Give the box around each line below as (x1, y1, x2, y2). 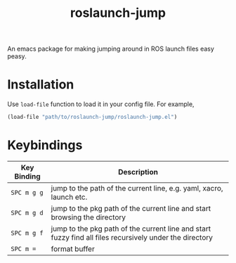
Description (118, 167, 158, 177)
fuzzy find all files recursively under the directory (51, 232, 213, 242)
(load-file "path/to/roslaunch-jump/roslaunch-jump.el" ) (7, 114, 178, 121)
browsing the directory (51, 212, 126, 222)
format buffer (51, 244, 95, 254)
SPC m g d (11, 209, 44, 217)
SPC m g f (11, 229, 44, 237)
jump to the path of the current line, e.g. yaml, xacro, (51, 183, 223, 193)
